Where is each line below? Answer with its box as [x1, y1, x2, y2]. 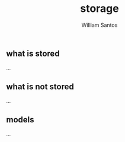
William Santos [81, 21, 118, 29]
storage [79, 2, 120, 15]
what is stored [6, 48, 60, 58]
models [6, 115, 34, 125]
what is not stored [6, 81, 74, 91]
